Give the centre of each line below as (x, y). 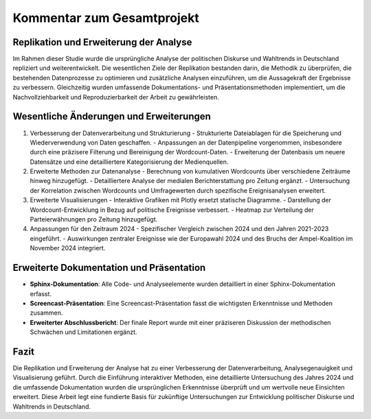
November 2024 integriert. (68, 248)
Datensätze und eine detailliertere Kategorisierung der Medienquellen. (129, 162)
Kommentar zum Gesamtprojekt (106, 18)
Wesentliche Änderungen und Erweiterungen (112, 117)
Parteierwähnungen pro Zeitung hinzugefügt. (94, 219)
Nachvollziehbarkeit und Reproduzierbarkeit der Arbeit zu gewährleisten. (116, 97)
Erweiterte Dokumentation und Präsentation (109, 268)
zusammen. (46, 313)
